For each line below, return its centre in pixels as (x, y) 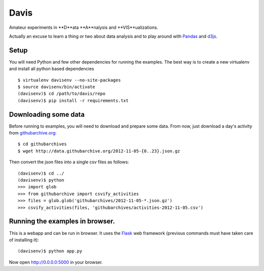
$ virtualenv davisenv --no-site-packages (69, 80)
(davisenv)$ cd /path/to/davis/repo (62, 94)
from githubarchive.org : (33, 133)
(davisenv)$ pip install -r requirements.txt (73, 101)
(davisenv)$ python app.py (50, 251)
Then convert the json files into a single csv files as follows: (69, 162)
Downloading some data (47, 114)
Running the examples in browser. (62, 221)
